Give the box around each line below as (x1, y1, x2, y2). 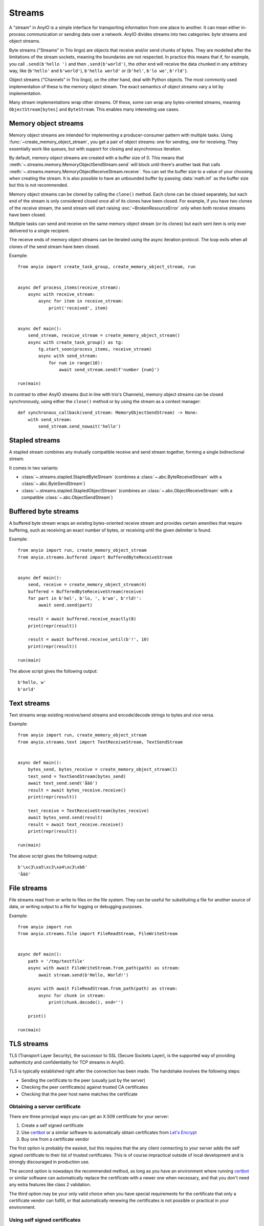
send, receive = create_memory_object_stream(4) (27, 582, 147, 587)
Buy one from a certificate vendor (21, 1136, 89, 1142)
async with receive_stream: (27, 291, 95, 297)
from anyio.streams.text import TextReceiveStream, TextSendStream (18, 739, 183, 745)
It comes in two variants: (9, 465, 59, 471)
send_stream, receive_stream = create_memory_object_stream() (27, 332, 180, 338)
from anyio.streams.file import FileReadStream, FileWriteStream (18, 931, 178, 937)
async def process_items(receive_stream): (18, 284, 121, 290)
